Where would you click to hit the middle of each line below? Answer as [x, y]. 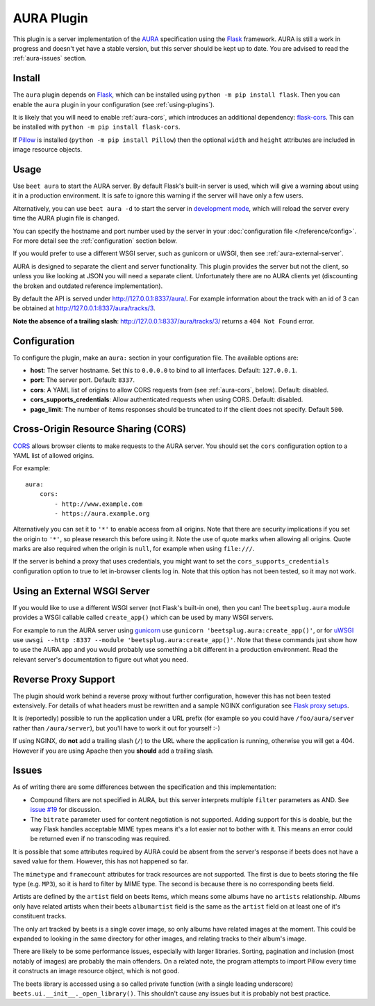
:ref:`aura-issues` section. [50, 58]
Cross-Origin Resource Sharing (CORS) [100, 429]
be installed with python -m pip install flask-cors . [97, 127]
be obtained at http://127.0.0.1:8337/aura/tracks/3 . [84, 308]
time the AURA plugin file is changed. [66, 218]
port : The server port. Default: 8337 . [83, 380]
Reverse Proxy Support [64, 679]
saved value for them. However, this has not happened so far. [101, 861]
